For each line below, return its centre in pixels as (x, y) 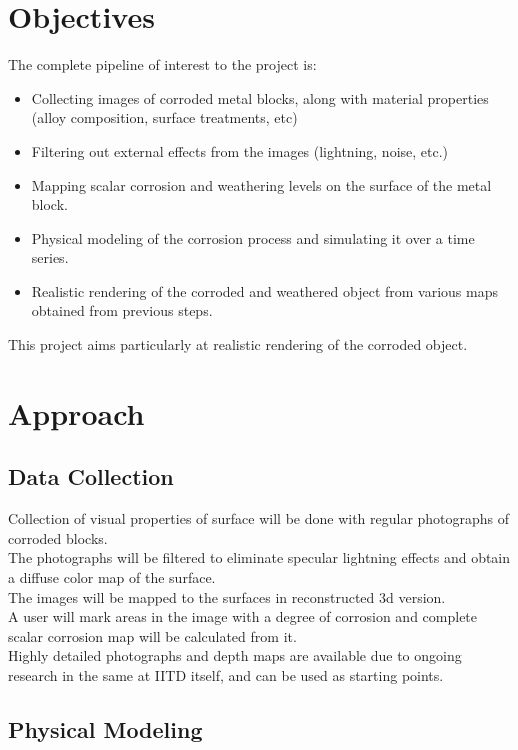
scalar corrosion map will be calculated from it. (152, 635)
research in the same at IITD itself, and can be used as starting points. (226, 674)
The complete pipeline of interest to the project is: (162, 64)
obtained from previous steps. (122, 310)
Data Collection (91, 476)
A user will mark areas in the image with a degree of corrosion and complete (243, 616)
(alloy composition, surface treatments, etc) (164, 117)
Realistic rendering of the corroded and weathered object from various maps (264, 290)
